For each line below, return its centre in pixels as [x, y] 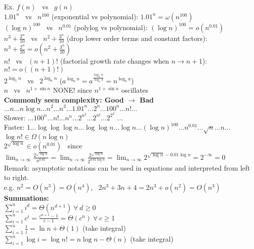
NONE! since [72, 90]
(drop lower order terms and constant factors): [137, 38]
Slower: [15, 117]
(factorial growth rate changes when [115, 61]
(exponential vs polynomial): [95, 16]
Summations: [27, 197]
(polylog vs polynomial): [111, 27]
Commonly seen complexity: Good [64, 99]
